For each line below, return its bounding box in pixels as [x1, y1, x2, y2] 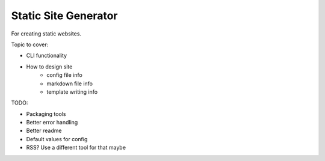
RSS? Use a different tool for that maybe [26, 144, 126, 151]
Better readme [26, 127, 62, 135]
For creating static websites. [11, 30, 81, 37]
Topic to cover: [11, 41, 49, 48]
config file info [46, 71, 82, 79]
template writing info [46, 88, 98, 96]
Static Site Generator [11, 9, 118, 22]
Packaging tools [26, 110, 66, 117]
